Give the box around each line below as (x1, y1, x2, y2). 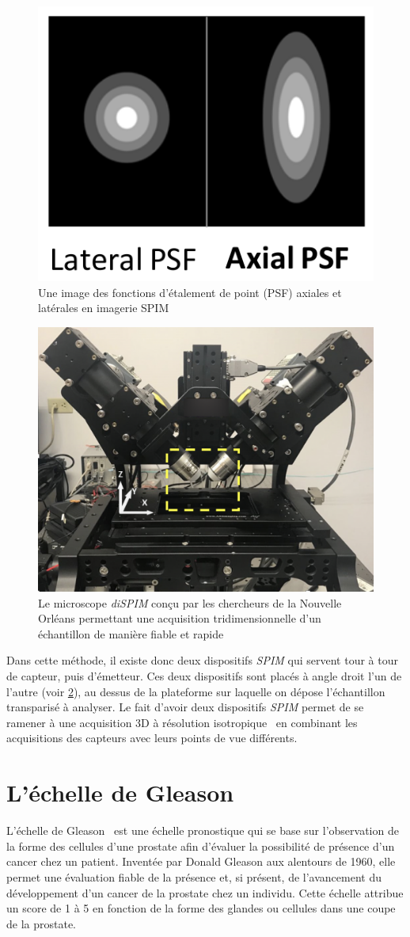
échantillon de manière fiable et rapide (38, 625, 224, 642)
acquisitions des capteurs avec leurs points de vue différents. (6, 729, 298, 746)
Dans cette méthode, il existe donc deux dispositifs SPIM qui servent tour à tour (6, 652, 398, 668)
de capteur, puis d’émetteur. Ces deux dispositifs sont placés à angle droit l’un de (6, 668, 402, 684)
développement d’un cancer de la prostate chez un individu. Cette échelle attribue (6, 884, 404, 901)
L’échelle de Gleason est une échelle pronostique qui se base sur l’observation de (6, 822, 399, 839)
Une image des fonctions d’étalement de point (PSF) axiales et (38, 284, 342, 300)
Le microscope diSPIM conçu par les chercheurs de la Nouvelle (38, 594, 342, 611)
